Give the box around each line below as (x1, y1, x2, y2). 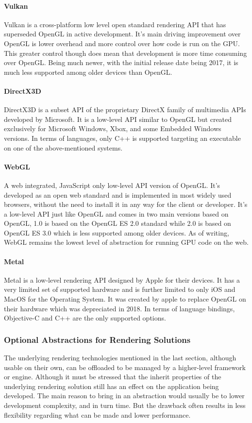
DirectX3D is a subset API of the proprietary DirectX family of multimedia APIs (4, 104, 246, 115)
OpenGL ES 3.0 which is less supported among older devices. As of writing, (4, 227, 229, 237)
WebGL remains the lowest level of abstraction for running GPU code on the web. (4, 237, 249, 247)
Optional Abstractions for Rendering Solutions (4, 333, 191, 345)
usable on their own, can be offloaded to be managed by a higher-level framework (4, 362, 246, 372)
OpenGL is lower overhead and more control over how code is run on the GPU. (4, 38, 240, 48)
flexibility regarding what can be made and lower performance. (4, 409, 191, 420)
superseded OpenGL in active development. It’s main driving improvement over (4, 29, 241, 39)
